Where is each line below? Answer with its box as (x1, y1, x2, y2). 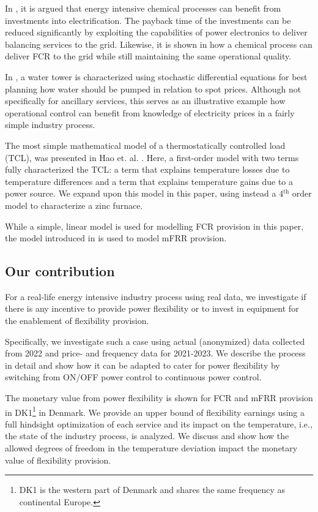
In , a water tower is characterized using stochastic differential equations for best (5, 70, 308, 83)
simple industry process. (5, 118, 95, 131)
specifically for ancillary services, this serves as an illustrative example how (5, 94, 286, 107)
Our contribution (5, 262, 115, 280)
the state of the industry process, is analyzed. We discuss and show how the (5, 429, 289, 442)
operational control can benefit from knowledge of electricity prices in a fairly (5, 106, 295, 119)
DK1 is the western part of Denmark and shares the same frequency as (19, 483, 286, 496)
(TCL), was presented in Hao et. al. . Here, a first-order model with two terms (5, 151, 299, 164)
